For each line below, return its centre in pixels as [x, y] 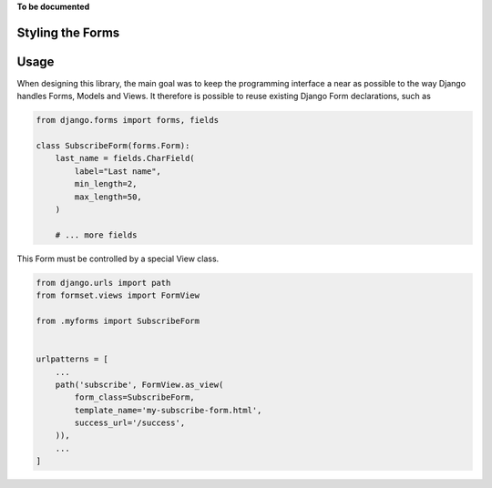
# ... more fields [96, 235]
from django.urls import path [103, 283]
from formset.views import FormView [118, 295]
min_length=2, [106, 184]
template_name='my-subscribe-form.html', [168, 410]
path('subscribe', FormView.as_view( [139, 384]
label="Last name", [118, 171]
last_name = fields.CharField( [125, 158]
